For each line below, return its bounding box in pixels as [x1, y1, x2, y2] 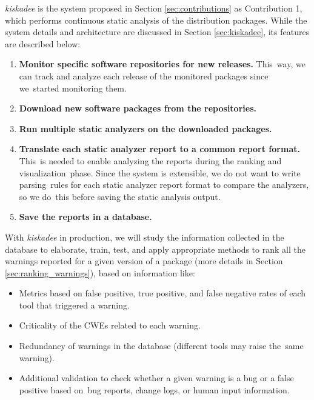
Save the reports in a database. [19, 210, 152, 223]
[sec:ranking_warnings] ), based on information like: [5, 266, 195, 279]
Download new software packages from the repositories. [19, 102, 256, 115]
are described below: [5, 37, 81, 50]
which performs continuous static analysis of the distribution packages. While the [5, 13, 307, 26]
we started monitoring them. [19, 81, 127, 94]
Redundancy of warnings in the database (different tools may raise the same [19, 339, 304, 352]
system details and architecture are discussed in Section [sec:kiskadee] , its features [5, 25, 310, 38]
